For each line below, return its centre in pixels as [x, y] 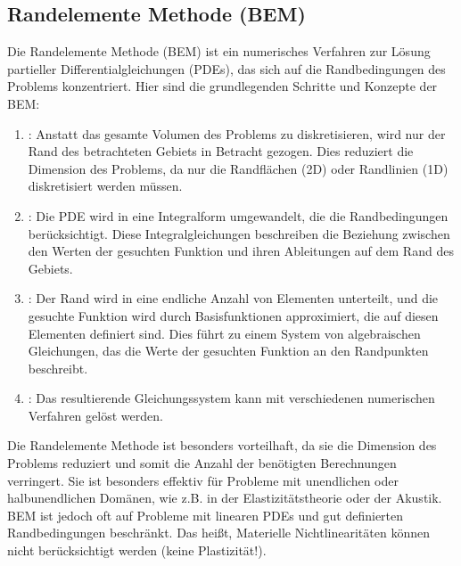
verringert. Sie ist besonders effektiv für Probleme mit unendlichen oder [203, 480]
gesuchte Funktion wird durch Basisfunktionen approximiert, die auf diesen [233, 315]
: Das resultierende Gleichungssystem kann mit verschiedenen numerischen [231, 398]
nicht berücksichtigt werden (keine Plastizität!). [137, 550]
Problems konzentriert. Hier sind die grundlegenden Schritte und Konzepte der [222, 86]
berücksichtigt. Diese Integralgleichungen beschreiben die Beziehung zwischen [239, 233]
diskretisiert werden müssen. [105, 186]
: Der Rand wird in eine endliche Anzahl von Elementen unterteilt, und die [233, 298]
